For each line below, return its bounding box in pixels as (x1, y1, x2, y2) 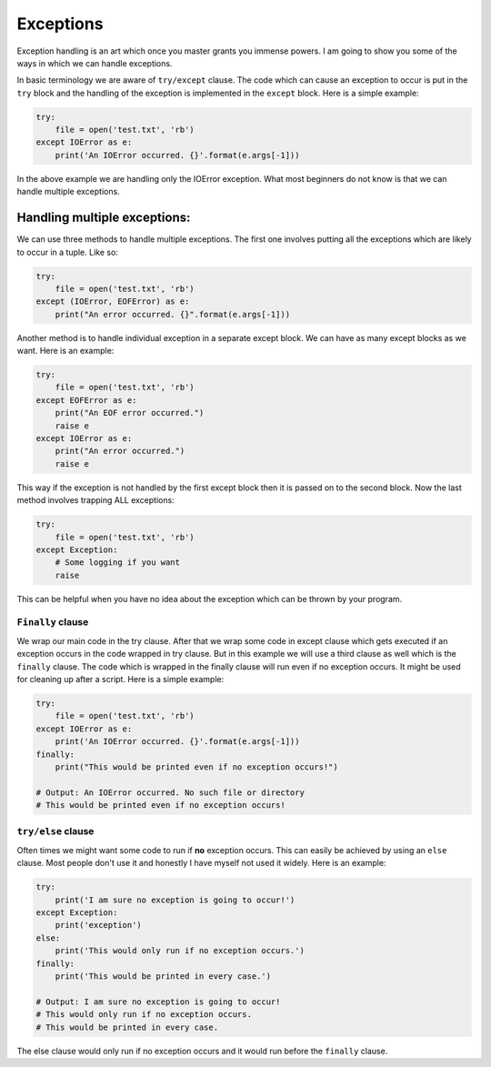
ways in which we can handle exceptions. (16, 57, 173, 68)
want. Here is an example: (16, 346, 115, 357)
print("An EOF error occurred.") (55, 408, 205, 418)
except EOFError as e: (35, 395, 137, 405)
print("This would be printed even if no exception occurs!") (55, 761, 338, 772)
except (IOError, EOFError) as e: (35, 297, 190, 307)
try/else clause (16, 825, 95, 838)
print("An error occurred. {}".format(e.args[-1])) (55, 309, 291, 319)
